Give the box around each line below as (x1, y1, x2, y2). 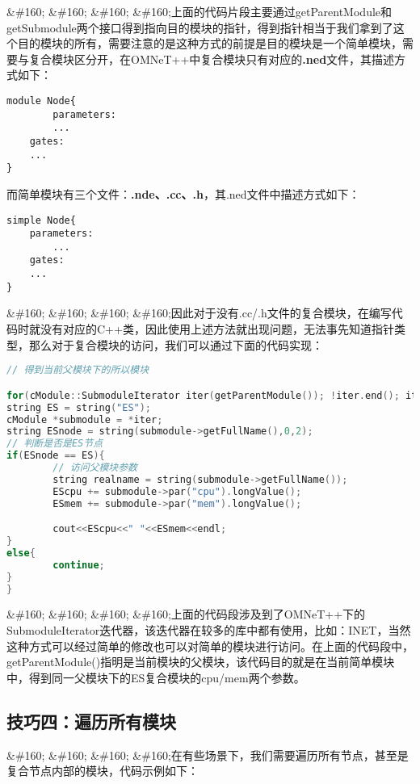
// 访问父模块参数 (52, 462, 137, 473)
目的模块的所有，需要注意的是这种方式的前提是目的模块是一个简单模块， (17, 35, 402, 52)
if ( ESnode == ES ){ (6, 450, 105, 462)
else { (6, 547, 36, 559)
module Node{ (6, 94, 76, 107)
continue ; (52, 559, 105, 571)
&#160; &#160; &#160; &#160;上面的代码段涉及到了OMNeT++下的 (6, 606, 366, 623)
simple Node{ (6, 214, 76, 226)
